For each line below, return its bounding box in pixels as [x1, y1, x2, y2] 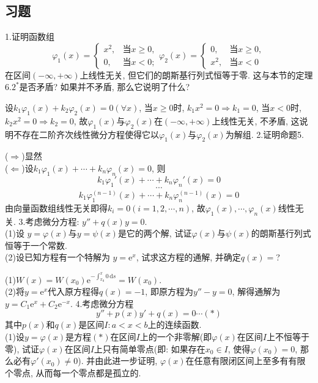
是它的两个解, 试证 [117, 227, 192, 240]
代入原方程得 [48, 285, 100, 298]
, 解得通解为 [232, 285, 281, 298]
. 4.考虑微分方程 [70, 297, 134, 309]
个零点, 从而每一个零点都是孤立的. [5, 366, 141, 379]
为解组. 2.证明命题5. [225, 127, 304, 140]
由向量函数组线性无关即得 [5, 201, 108, 214]
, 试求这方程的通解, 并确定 [136, 251, 241, 264]
